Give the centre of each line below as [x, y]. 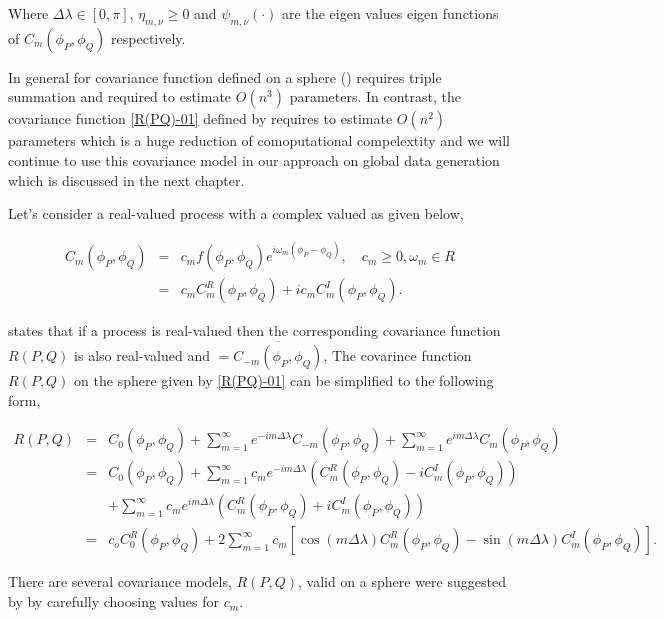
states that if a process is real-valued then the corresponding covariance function [254, 330]
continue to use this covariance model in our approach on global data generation [254, 159]
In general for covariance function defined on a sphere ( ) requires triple [225, 76]
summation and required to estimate [120, 96]
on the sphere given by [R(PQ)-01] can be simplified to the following [284, 380]
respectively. [148, 37]
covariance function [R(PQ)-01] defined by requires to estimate [200, 118]
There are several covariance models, [120, 581]
